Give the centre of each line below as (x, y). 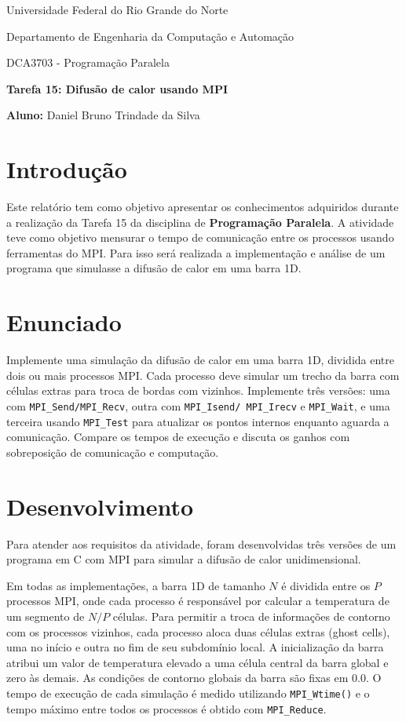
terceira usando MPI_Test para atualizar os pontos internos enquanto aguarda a (198, 421)
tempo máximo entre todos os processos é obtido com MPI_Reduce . (166, 708)
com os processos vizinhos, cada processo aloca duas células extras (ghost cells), (198, 631)
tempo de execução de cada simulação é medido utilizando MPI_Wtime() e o (188, 693)
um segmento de (46, 616)
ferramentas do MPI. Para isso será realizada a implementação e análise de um (196, 252)
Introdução (67, 169)
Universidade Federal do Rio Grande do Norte (117, 9)
